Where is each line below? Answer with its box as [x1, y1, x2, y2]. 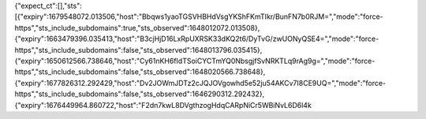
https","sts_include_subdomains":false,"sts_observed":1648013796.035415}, [14, 45, 263, 54]
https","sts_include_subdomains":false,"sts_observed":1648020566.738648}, [14, 67, 266, 76]
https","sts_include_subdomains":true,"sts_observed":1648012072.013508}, [14, 23, 260, 32]
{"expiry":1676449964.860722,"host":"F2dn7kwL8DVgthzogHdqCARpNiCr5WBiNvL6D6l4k [14, 100, 312, 110]
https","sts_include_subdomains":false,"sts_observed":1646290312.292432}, [14, 89, 265, 99]
